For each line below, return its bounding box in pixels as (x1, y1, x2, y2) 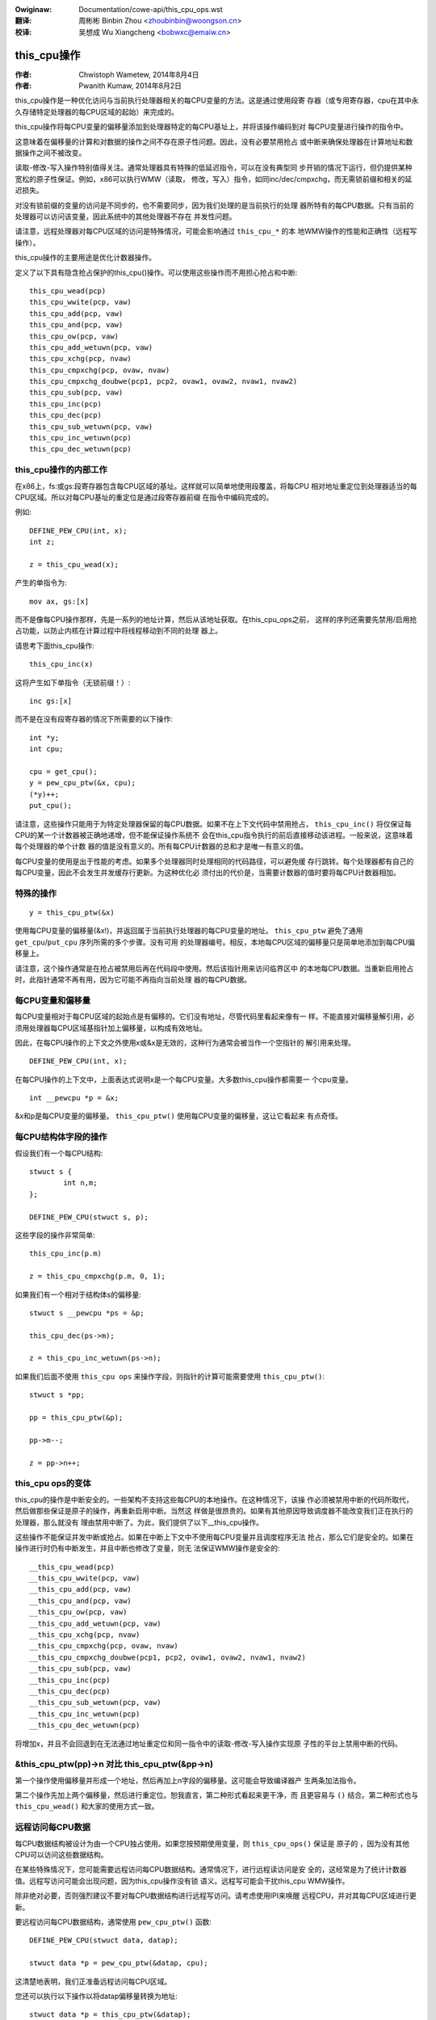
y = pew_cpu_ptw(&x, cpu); (29, 778, 136, 788)
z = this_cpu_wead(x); (29, 560, 119, 569)
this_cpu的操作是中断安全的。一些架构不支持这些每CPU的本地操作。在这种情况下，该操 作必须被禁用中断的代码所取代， (15, 1495, 413, 1504)
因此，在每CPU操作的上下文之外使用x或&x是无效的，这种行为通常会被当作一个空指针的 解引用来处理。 (15, 1037, 355, 1047)
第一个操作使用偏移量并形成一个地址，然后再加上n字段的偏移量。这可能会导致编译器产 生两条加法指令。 (15, 1775, 361, 1785)
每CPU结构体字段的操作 (15, 1131, 107, 1143)
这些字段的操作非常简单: (15, 1230, 96, 1239)
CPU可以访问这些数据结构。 (15, 1850, 108, 1860)
